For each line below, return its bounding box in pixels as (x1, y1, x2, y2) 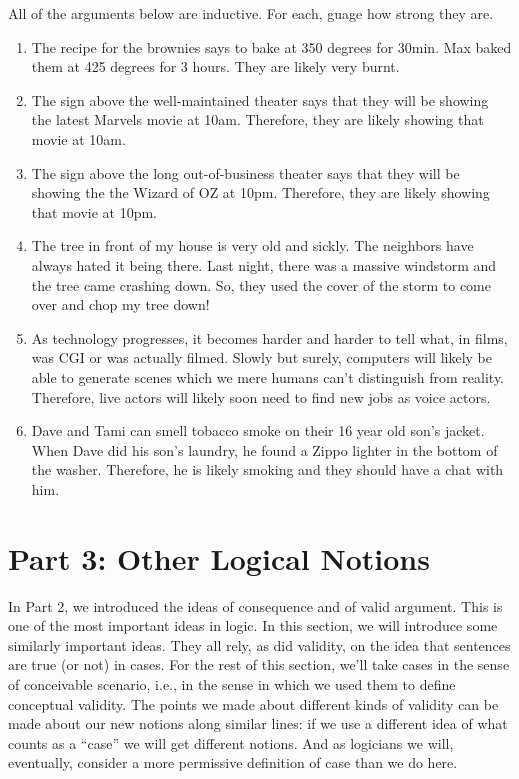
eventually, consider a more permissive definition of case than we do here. (8, 752, 458, 773)
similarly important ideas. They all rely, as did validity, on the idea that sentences (8, 634, 511, 655)
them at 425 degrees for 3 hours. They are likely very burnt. (31, 56, 400, 77)
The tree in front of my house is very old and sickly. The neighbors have (31, 235, 474, 256)
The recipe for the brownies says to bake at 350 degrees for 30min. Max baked (31, 36, 512, 57)
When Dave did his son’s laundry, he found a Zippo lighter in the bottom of (31, 439, 498, 460)
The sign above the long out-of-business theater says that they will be (31, 162, 460, 183)
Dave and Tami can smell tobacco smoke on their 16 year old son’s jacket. (31, 420, 485, 441)
